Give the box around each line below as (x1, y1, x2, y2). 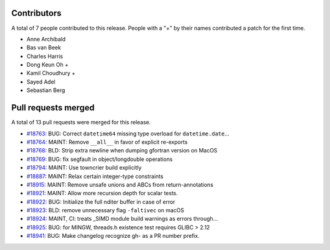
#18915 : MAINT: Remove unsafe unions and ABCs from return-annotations (26, 180, 214, 188)
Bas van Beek (26, 44, 61, 51)
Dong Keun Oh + (26, 61, 68, 68)
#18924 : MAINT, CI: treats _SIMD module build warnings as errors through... (26, 215, 218, 223)
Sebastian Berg (26, 87, 65, 94)
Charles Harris (26, 52, 64, 60)
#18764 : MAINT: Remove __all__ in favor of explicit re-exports (26, 138, 188, 146)
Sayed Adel (26, 78, 56, 85)
